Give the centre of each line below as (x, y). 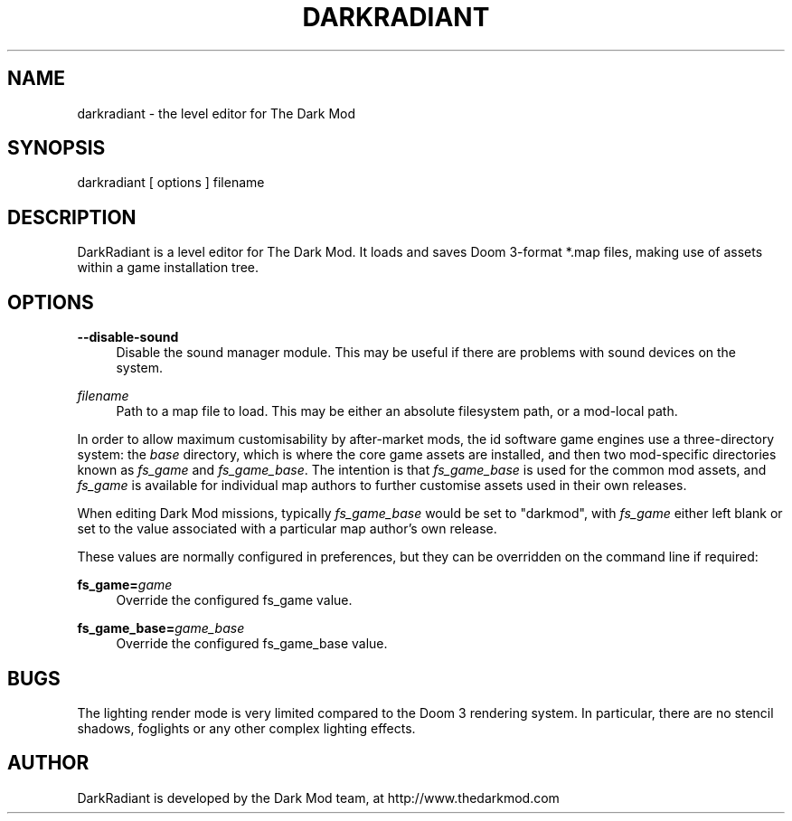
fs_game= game (125, 585)
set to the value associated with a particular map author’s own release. (287, 529)
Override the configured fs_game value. (234, 600)
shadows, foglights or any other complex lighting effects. (246, 728)
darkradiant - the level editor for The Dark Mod (217, 113)
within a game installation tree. (168, 268)
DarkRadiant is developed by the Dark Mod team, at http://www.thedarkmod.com (318, 797)
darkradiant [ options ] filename (171, 183)
